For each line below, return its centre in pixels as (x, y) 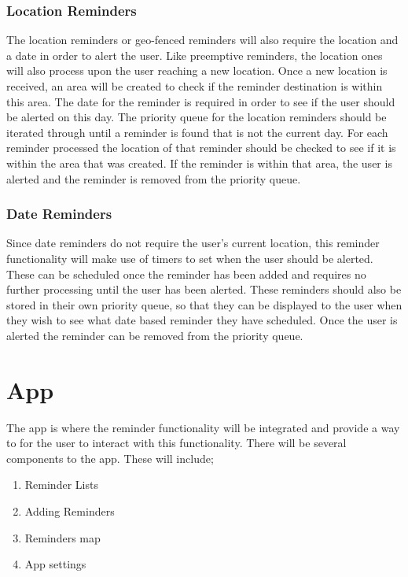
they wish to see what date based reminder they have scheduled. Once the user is (202, 320)
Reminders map (62, 537)
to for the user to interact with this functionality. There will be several (176, 443)
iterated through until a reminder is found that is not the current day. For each (197, 132)
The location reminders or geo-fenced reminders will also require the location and (202, 40)
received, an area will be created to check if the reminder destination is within (195, 86)
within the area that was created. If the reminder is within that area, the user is (199, 163)
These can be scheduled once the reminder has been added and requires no (186, 274)
